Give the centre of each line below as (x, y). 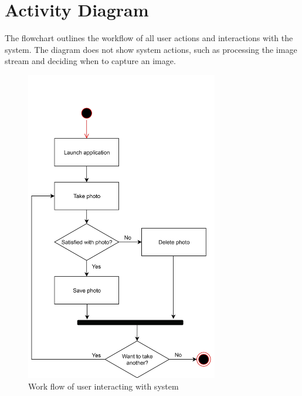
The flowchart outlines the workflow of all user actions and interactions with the (149, 38)
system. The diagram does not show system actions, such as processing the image (151, 49)
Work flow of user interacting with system (104, 386)
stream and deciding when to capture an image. (90, 61)
